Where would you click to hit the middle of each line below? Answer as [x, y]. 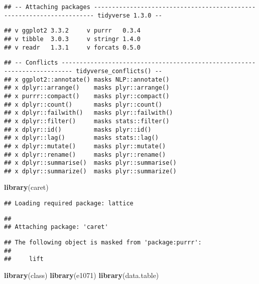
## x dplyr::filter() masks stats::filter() [87, 121]
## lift [24, 259]
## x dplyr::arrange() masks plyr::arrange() [87, 88]
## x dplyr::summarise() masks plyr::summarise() [90, 163]
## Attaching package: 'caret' [56, 227]
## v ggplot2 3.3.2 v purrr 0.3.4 [73, 31]
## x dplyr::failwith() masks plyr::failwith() [89, 113]
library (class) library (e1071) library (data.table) [82, 275]
